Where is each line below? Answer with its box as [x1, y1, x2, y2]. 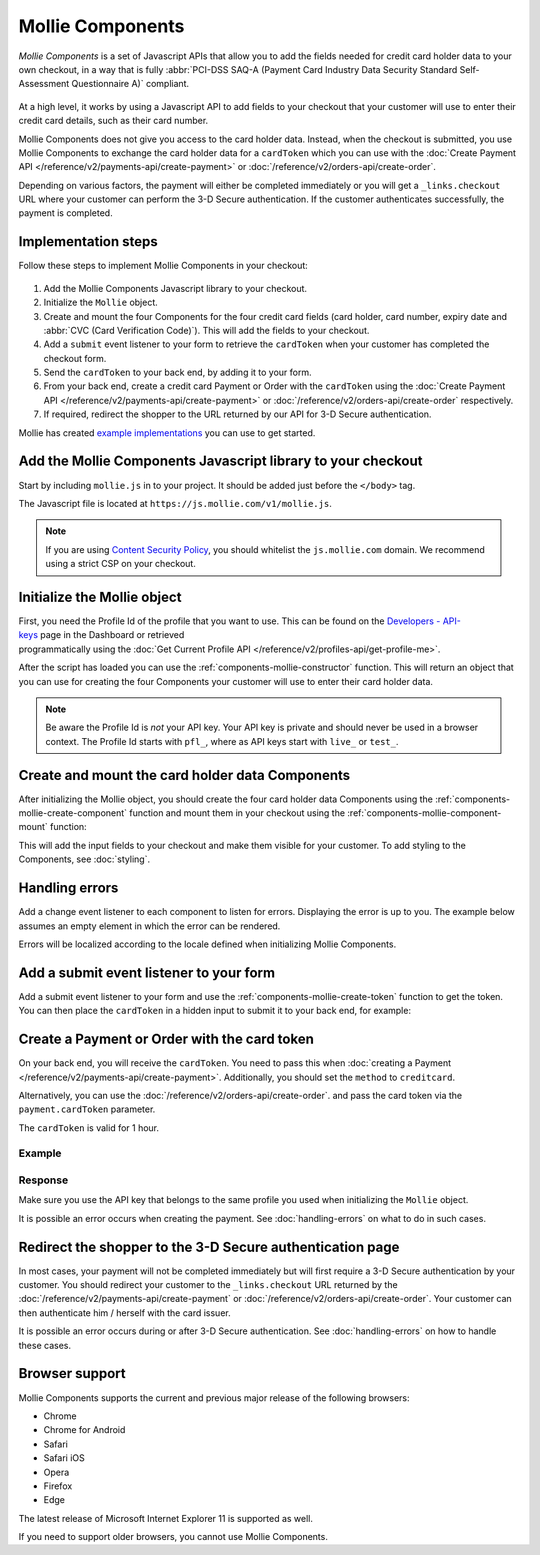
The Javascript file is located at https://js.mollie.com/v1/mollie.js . [18, 497, 332, 509]
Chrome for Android [43, 1424, 126, 1436]
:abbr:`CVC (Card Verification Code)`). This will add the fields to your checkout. [43, 324, 370, 336]
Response [18, 1173, 69, 1187]
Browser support [18, 1365, 127, 1382]
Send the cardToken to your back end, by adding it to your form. [43, 366, 312, 379]
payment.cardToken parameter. [18, 1103, 156, 1115]
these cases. [18, 1339, 72, 1351]
